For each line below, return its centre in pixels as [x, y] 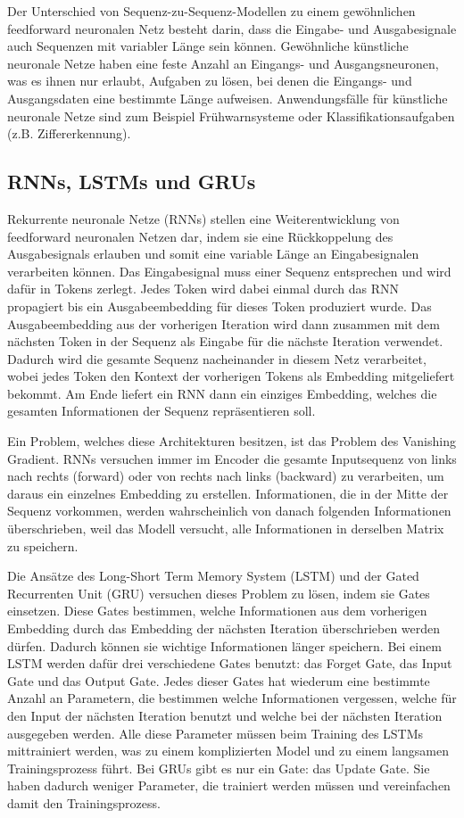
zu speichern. [43, 545]
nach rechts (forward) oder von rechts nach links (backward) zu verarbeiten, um [226, 476]
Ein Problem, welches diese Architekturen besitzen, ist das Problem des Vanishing [232, 441]
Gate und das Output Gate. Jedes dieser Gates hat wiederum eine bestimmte [219, 680]
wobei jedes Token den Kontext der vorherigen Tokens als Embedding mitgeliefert [231, 376]
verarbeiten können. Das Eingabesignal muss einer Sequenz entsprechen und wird [229, 271]
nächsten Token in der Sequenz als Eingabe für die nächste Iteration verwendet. [225, 341]
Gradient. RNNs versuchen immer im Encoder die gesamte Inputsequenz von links [232, 458]
